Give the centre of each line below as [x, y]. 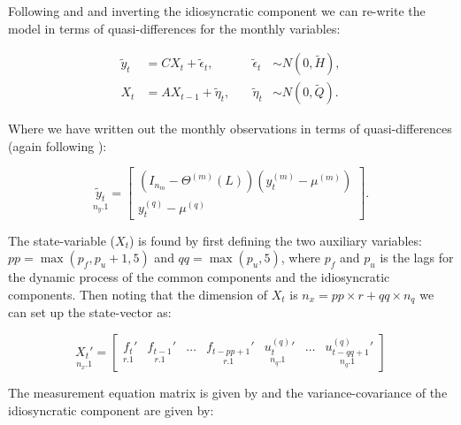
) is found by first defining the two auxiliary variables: [275, 240]
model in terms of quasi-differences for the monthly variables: [174, 28]
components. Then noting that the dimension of [138, 294]
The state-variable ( [62, 240]
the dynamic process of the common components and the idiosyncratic [199, 277]
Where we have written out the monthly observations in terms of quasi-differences [230, 129]
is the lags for [417, 258]
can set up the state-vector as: [90, 312]
